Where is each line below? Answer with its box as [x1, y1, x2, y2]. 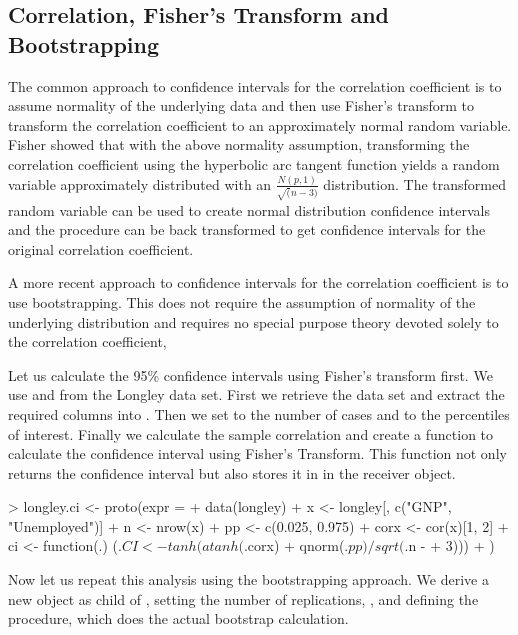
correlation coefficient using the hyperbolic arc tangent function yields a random [8, 153, 500, 174]
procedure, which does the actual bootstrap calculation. [8, 608, 349, 629]
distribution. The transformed [323, 173, 506, 194]
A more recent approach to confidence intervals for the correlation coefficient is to [8, 272, 509, 293]
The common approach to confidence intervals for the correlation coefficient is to [8, 75, 502, 96]
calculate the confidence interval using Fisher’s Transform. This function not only [8, 443, 507, 464]
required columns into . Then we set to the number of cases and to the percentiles [8, 403, 510, 424]
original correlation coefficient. [8, 238, 194, 259]
